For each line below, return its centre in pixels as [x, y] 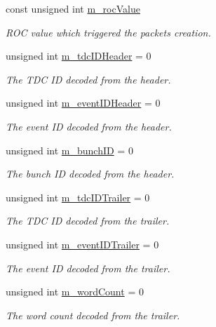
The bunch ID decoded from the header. [90, 174]
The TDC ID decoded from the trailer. [88, 221]
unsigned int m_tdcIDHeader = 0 [79, 56]
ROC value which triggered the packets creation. [108, 32]
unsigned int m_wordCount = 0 [75, 292]
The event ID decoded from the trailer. [88, 268]
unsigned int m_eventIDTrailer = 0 [82, 244]
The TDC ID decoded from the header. [88, 79]
